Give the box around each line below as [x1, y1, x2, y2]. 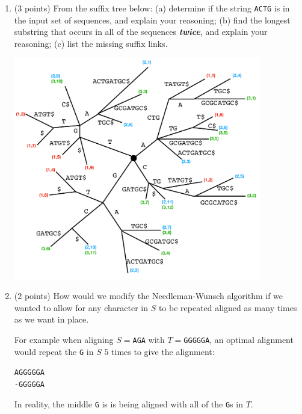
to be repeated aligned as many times [158, 301, 297, 314]
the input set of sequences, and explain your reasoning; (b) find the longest [14, 13, 291, 26]
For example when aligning [14, 333, 114, 345]
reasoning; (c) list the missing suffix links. [14, 37, 168, 49]
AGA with [132, 333, 165, 345]
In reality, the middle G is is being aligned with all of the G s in [14, 397, 243, 410]
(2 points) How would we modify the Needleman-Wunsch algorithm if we [14, 289, 283, 302]
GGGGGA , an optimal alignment [183, 333, 294, 345]
